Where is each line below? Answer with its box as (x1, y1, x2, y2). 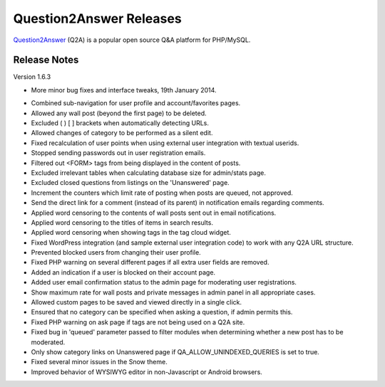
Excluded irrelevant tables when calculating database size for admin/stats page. (31, 168, 267, 177)
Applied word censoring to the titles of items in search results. (31, 218, 214, 227)
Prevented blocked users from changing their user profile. (31, 248, 201, 257)
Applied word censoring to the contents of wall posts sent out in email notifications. (31, 208, 277, 217)
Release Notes (13, 54, 79, 66)
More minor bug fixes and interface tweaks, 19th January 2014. (31, 85, 217, 94)
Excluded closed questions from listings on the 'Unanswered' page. (31, 179, 230, 187)
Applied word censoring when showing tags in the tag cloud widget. (31, 228, 232, 237)
